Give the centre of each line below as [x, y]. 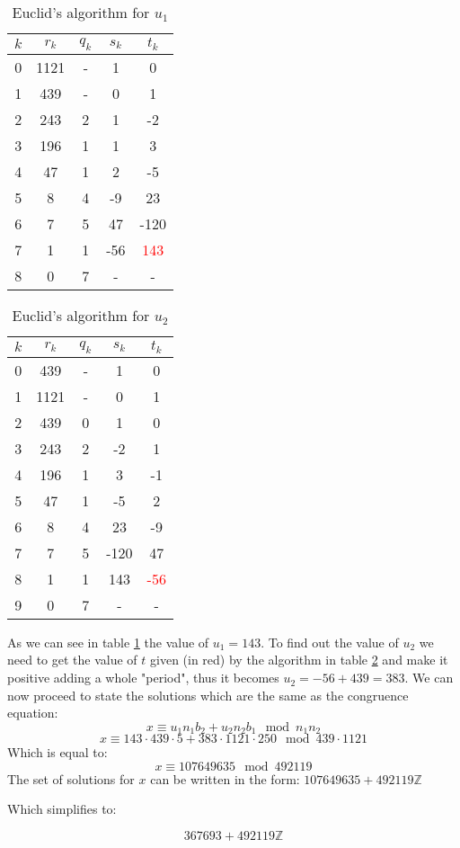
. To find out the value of [330, 642]
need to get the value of [72, 660]
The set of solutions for [71, 778]
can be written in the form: [225, 778]
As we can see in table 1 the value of [108, 642]
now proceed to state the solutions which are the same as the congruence [208, 695]
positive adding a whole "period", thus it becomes [143, 678]
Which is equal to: [57, 752]
